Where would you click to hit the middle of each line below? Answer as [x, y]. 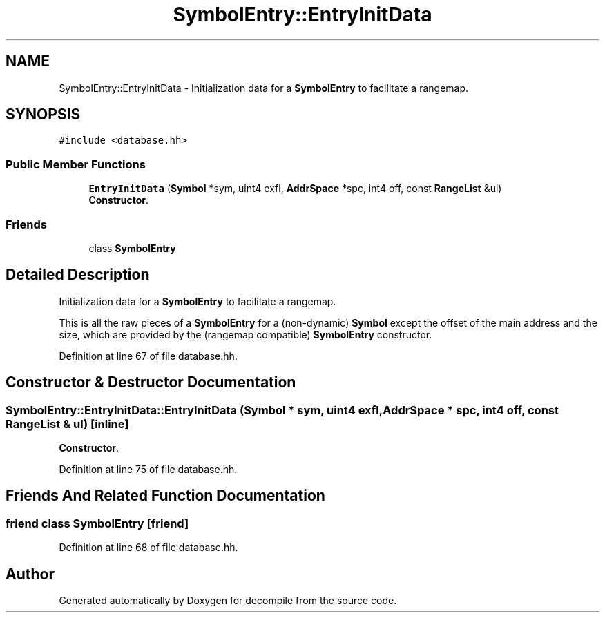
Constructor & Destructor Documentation [151, 383]
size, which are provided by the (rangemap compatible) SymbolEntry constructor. [246, 334]
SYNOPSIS [43, 115]
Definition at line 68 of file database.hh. [148, 548]
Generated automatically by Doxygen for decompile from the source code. [228, 601]
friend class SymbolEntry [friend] [97, 523]
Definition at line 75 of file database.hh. [148, 469]
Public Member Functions [76, 164]
